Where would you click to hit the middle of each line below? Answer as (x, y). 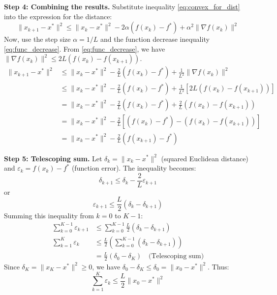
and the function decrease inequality (155, 39)
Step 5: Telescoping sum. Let (53, 158)
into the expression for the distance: (58, 16)
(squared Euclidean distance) (205, 158)
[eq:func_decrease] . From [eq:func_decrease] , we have (85, 48)
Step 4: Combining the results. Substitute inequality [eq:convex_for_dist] (122, 6)
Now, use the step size (37, 39)
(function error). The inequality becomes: (134, 168)
